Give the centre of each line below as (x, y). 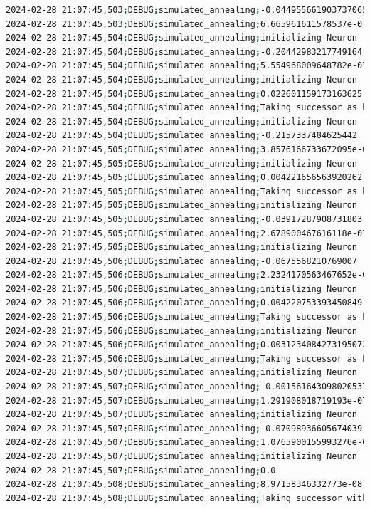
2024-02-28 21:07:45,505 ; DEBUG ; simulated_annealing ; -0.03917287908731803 (184, 219)
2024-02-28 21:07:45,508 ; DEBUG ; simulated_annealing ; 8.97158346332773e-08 (184, 484)
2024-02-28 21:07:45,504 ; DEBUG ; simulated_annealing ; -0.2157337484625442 (182, 136)
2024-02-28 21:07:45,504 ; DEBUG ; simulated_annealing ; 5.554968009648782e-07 (187, 66)
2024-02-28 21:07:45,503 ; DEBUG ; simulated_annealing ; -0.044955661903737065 (187, 10)
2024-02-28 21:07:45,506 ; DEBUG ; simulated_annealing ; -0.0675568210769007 (182, 261)
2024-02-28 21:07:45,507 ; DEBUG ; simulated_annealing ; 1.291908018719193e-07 (187, 400)
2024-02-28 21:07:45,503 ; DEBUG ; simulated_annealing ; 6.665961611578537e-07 (187, 24)
